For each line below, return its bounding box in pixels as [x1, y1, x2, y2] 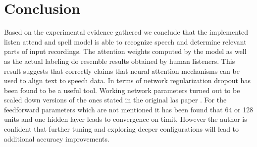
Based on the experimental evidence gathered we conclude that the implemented [4, 27, 249, 37]
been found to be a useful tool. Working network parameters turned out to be [4, 85, 240, 95]
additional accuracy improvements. [4, 133, 109, 144]
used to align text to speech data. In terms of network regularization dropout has [4, 75, 251, 86]
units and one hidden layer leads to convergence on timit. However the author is [4, 114, 247, 124]
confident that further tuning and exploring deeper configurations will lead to [4, 124, 239, 134]
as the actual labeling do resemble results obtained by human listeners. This [4, 55, 235, 66]
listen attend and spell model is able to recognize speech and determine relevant [4, 36, 247, 47]
